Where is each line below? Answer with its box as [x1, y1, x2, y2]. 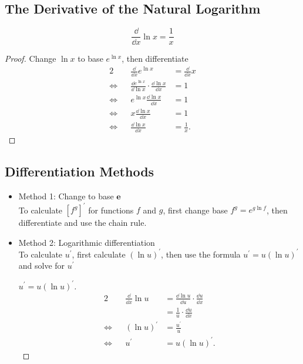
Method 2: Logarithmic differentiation [18, 236, 155, 248]
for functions [88, 203, 134, 216]
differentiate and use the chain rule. [18, 216, 147, 229]
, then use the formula [161, 248, 241, 260]
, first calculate [72, 248, 126, 260]
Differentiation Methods [5, 162, 154, 181]
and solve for [18, 259, 65, 272]
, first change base [163, 203, 228, 216]
